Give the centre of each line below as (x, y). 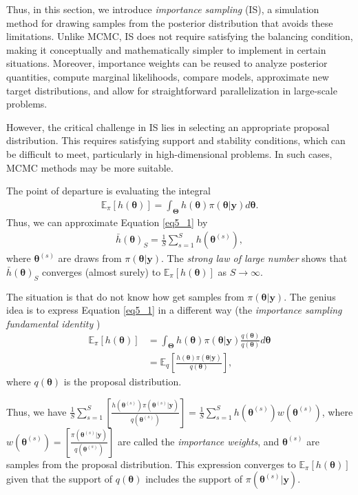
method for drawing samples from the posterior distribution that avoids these (170, 22)
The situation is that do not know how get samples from (125, 296)
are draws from (90, 258)
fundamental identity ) (53, 323)
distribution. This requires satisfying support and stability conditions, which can (176, 140)
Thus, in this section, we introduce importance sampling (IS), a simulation (163, 9)
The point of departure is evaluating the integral (108, 191)
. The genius (310, 296)
